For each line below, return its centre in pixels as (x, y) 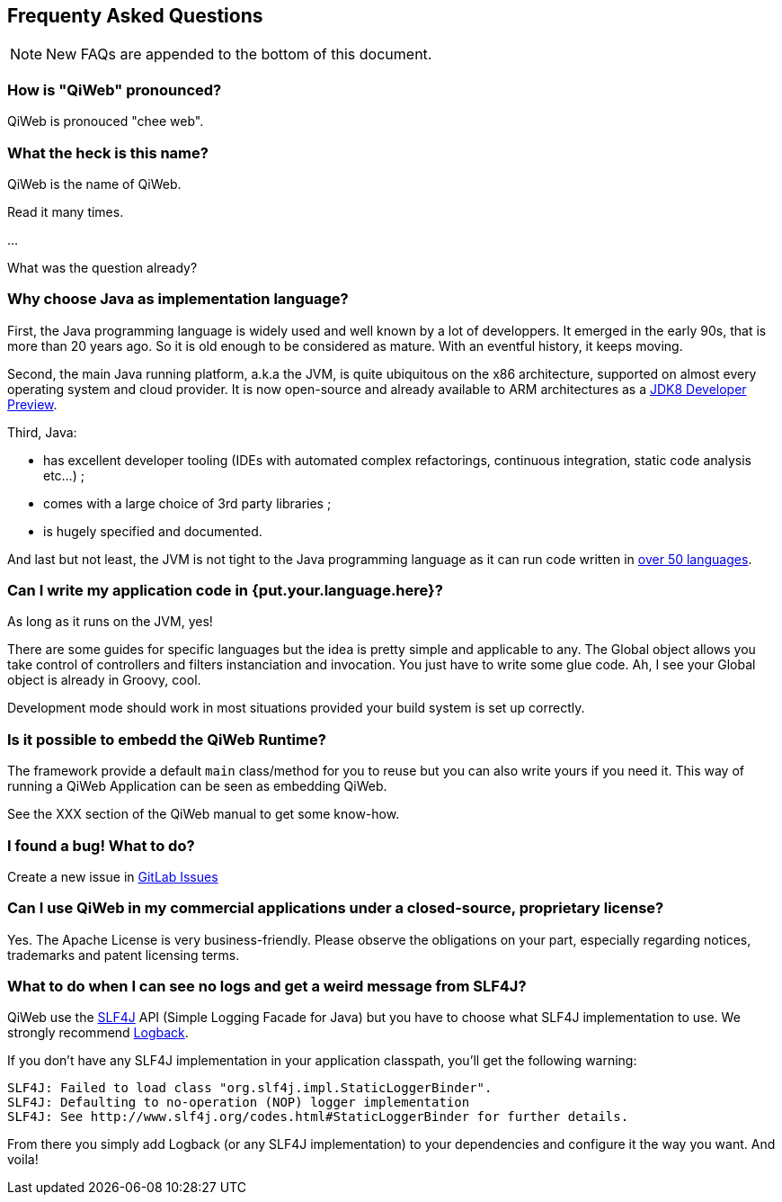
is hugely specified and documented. (153, 531)
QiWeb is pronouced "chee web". (106, 121)
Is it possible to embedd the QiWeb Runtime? (167, 739)
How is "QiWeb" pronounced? (115, 90)
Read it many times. (66, 211)
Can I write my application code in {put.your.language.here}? (225, 591)
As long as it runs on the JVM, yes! (110, 622)
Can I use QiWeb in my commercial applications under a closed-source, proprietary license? (336, 908)
